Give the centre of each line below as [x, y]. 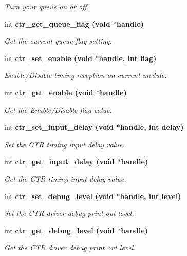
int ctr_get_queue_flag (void [57, 23]
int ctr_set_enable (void [48, 58]
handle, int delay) [152, 127]
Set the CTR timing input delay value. [64, 144]
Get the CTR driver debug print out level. [70, 248]
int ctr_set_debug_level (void [59, 196]
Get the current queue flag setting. [58, 41]
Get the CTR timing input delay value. [65, 178]
